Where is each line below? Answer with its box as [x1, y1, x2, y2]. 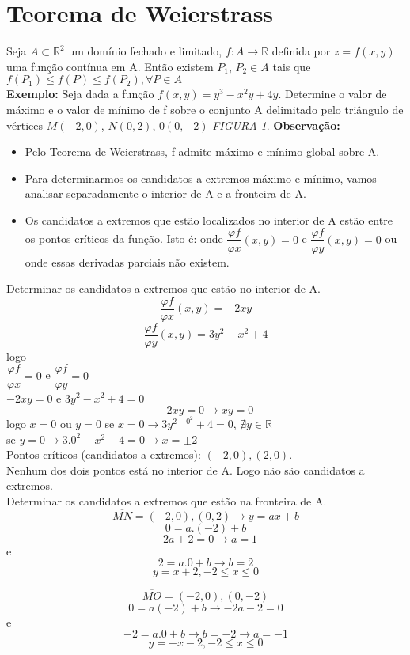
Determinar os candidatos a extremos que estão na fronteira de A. [6, 493, 327, 509]
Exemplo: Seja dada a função [6, 85, 154, 102]
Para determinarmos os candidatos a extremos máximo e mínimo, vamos [25, 169, 377, 186]
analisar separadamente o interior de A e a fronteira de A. [25, 185, 306, 202]
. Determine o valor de [278, 85, 387, 102]
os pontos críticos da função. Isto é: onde [25, 230, 223, 247]
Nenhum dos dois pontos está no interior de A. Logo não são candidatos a [6, 461, 365, 478]
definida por [271, 43, 331, 59]
